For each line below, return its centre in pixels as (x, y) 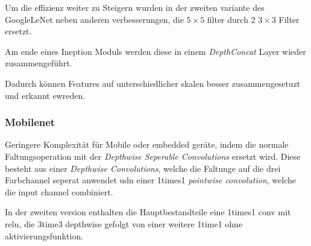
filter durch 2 (231, 19)
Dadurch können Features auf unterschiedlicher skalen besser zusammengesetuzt (153, 83)
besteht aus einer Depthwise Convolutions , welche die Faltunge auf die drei (143, 168)
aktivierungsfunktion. (44, 235)
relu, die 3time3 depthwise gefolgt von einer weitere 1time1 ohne (124, 223)
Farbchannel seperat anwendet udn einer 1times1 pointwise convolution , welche (150, 180)
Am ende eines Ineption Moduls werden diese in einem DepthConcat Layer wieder (155, 51)
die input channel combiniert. (59, 191)
